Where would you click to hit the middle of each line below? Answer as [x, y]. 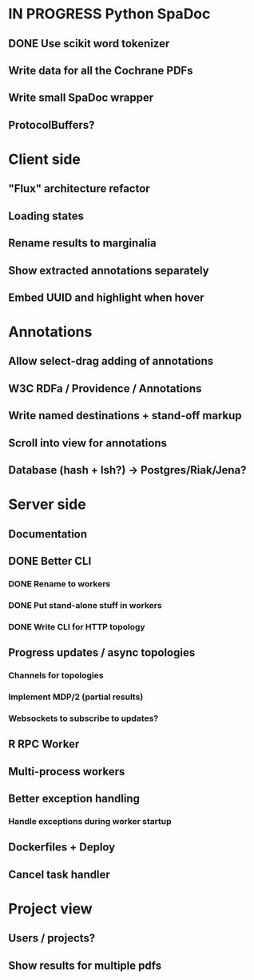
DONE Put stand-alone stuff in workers [85, 605]
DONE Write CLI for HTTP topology [77, 626]
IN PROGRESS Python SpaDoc [109, 14]
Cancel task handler [59, 874]
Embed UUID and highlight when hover [106, 297]
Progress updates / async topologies [102, 653]
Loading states [46, 216]
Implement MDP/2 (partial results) [76, 697]
